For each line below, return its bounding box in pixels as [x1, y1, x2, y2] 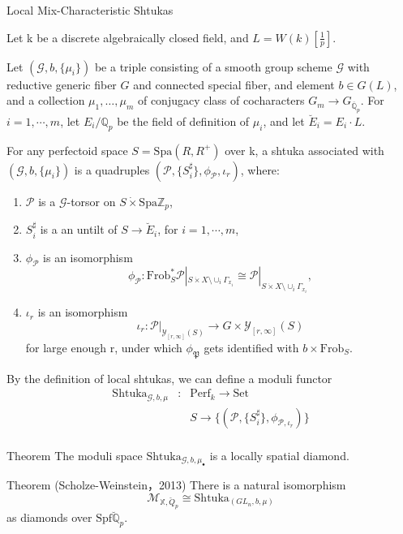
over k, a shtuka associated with [225, 141, 384, 158]
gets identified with [204, 338, 299, 355]
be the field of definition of [117, 112, 250, 129]
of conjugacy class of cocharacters [137, 92, 305, 109]
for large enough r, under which [25, 338, 182, 355]
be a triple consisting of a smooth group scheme [94, 58, 332, 75]
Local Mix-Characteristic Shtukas [6, 2, 174, 18]
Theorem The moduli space [6, 446, 143, 463]
